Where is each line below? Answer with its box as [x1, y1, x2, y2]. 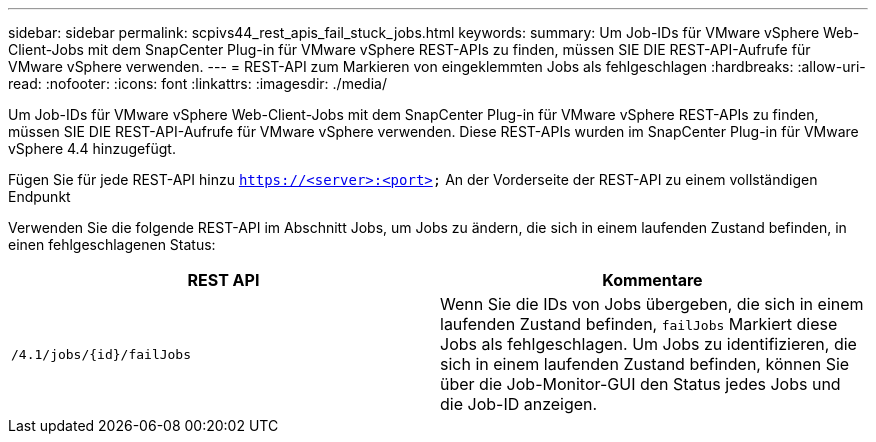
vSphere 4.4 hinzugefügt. [8, 140, 176, 157]
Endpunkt [8, 188, 71, 205]
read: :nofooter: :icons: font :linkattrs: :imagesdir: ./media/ [8, 75, 387, 92]
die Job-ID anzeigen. [440, 394, 598, 414]
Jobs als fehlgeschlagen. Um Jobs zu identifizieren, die [440, 334, 857, 354]
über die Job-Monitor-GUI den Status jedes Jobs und [440, 374, 841, 394]
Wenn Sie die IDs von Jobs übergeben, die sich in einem [440, 294, 864, 314]
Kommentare [602, 270, 703, 290]
